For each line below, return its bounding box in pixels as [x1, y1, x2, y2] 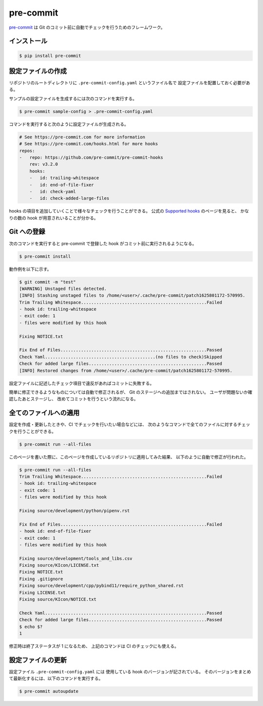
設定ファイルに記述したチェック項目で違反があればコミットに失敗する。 [9, 380, 154, 386]
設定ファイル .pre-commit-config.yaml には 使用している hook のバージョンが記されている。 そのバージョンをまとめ [9, 668, 251, 674]
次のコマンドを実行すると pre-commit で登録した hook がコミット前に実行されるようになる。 [9, 240, 197, 246]
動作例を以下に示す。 [9, 266, 52, 272]
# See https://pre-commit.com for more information [19, 134, 146, 140]
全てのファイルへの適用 [9, 409, 80, 417]
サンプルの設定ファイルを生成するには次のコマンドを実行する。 [9, 95, 137, 101]
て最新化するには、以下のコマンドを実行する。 [9, 675, 103, 682]
